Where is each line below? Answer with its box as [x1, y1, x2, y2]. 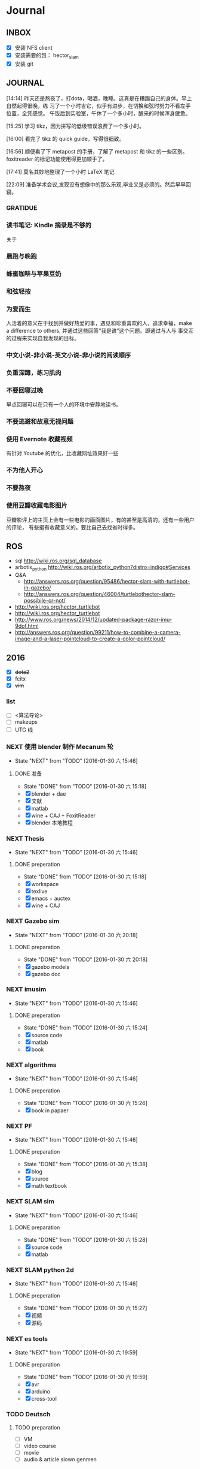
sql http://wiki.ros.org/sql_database [14, 557, 102, 564]
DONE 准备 [14, 770, 42, 777]
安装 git [14, 60, 34, 67]
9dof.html [14, 622, 39, 630]
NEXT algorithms [6, 1061, 57, 1069]
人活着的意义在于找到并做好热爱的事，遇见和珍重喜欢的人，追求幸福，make [6, 320, 192, 327]
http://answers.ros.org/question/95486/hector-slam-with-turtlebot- [23, 578, 190, 585]
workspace [31, 881, 59, 888]
